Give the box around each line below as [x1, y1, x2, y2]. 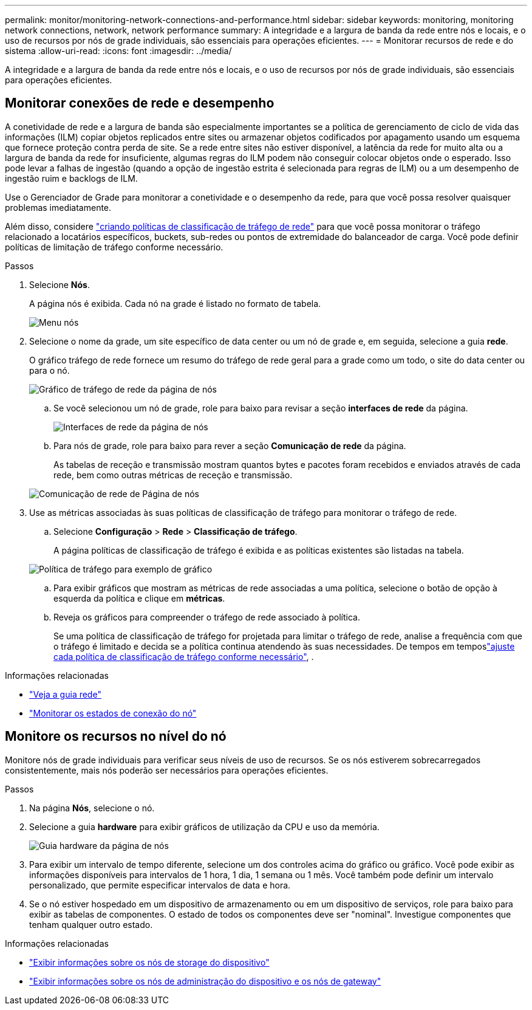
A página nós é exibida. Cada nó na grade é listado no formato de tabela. [29, 298, 321, 309]
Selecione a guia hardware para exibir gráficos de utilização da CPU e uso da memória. [29, 821, 380, 832]
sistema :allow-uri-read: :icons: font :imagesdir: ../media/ [5, 46, 232, 56]
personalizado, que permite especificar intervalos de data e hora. [29, 879, 291, 890]
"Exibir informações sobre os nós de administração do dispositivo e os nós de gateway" [29, 975, 381, 986]
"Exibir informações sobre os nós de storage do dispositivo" [29, 957, 270, 967]
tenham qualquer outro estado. [29, 919, 153, 930]
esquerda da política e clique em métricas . [53, 593, 225, 603]
